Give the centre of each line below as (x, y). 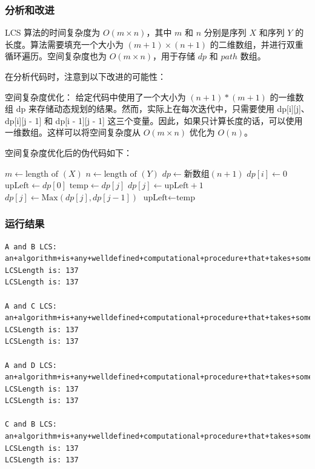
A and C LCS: (31, 306)
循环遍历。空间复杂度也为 (56, 56)
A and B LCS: (31, 247)
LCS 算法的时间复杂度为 (53, 32)
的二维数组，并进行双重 (257, 44)
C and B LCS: (31, 425)
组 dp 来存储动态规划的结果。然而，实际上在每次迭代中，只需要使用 (140, 109)
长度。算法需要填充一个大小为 (64, 44)
